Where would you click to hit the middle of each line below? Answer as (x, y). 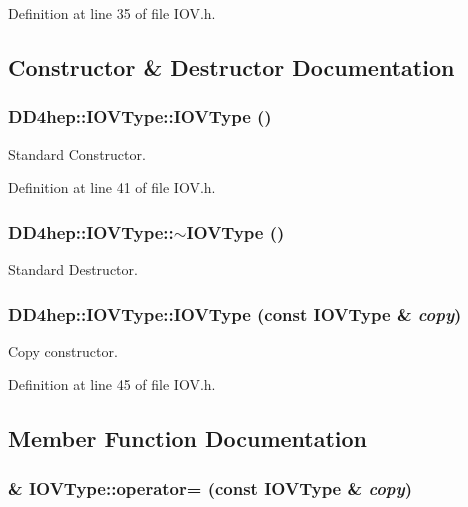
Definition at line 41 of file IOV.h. (112, 187)
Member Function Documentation (188, 438)
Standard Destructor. (73, 269)
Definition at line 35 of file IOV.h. (112, 13)
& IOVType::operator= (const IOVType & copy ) (210, 487)
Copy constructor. (63, 350)
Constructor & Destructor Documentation (231, 66)
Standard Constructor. (77, 153)
